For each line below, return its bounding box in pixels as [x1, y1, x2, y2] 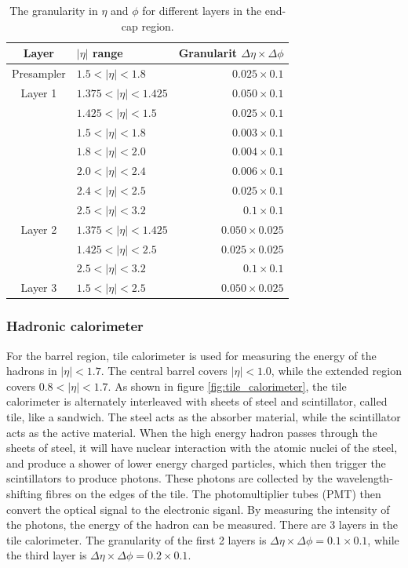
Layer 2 [20, 220, 57, 237]
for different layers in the [142, 2, 262, 18]
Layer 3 [20, 279, 57, 296]
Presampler [12, 65, 66, 82]
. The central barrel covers [100, 362, 228, 379]
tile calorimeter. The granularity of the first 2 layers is [6, 531, 267, 548]
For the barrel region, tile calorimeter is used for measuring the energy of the [6, 347, 377, 363]
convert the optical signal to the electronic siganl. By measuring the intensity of [6, 501, 390, 517]
